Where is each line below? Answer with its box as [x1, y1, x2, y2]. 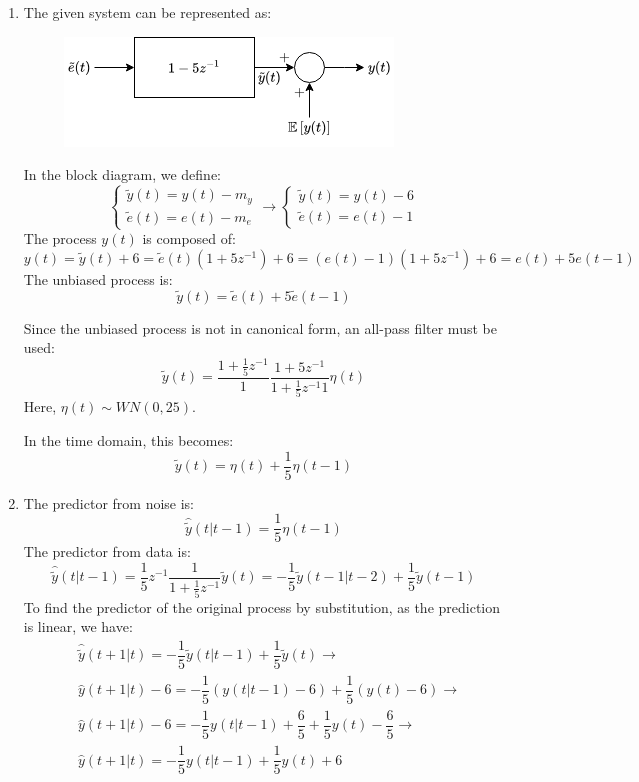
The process [23, 228, 97, 249]
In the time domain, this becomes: [23, 429, 234, 450]
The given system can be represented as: [23, 2, 272, 22]
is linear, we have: [23, 616, 133, 637]
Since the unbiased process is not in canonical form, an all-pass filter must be [23, 317, 497, 338]
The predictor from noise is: [23, 492, 195, 513]
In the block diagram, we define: [23, 164, 222, 185]
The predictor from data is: [23, 541, 191, 562]
